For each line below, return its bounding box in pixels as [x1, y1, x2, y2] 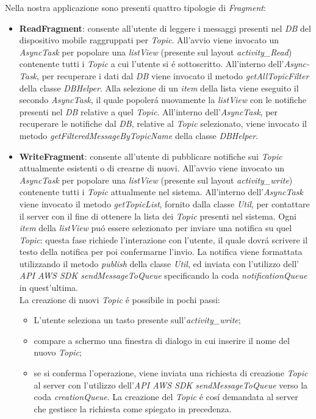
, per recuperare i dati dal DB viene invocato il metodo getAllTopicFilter [37, 69, 309, 82]
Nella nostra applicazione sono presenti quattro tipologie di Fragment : [5, 1, 266, 13]
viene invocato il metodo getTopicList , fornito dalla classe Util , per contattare [19, 197, 310, 210]
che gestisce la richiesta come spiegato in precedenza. [34, 402, 232, 415]
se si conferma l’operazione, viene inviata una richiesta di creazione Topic [34, 367, 308, 379]
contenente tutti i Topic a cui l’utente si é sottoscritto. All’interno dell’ [19, 57, 284, 70]
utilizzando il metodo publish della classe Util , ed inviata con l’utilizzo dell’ [19, 257, 299, 270]
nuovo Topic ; [34, 346, 82, 359]
